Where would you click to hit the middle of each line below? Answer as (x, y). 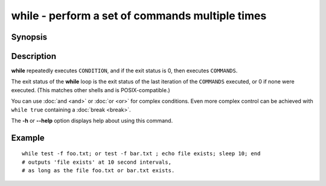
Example (28, 138)
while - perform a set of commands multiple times (139, 16)
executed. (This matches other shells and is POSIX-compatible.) (91, 90)
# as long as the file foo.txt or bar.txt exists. (98, 171)
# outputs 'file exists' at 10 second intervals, (97, 162)
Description (34, 56)
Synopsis (29, 37)
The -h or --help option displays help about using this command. (92, 121)
